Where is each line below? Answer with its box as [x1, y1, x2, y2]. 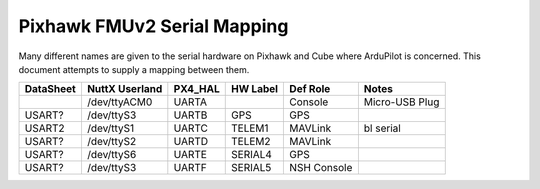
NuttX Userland [86, 82, 163, 96]
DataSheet [24, 82, 77, 96]
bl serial [363, 121, 402, 135]
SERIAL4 [231, 148, 272, 162]
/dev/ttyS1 [86, 121, 135, 135]
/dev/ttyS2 [86, 135, 137, 149]
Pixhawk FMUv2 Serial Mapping [18, 15, 289, 37]
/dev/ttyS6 [86, 148, 137, 162]
